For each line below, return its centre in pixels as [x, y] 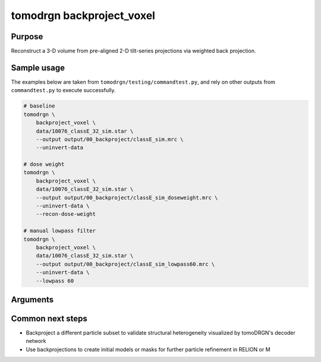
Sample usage [38, 67]
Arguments [32, 299]
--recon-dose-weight [66, 214]
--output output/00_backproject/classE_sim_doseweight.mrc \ [127, 197]
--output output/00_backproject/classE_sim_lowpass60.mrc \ [125, 264]
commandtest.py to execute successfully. [63, 90]
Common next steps [49, 318]
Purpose [27, 37]
